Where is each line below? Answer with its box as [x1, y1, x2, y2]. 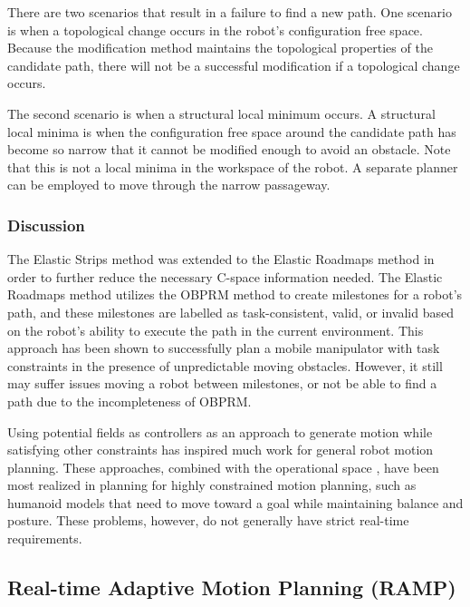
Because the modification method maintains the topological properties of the [7, 38, 433, 57]
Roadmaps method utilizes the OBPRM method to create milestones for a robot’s [7, 285, 463, 304]
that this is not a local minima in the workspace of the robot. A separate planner [7, 157, 458, 176]
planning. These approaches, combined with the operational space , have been [7, 457, 439, 476]
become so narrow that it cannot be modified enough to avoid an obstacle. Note [7, 140, 451, 159]
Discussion [7, 213, 85, 236]
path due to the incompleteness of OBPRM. [7, 391, 252, 410]
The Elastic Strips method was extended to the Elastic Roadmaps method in [7, 250, 435, 269]
